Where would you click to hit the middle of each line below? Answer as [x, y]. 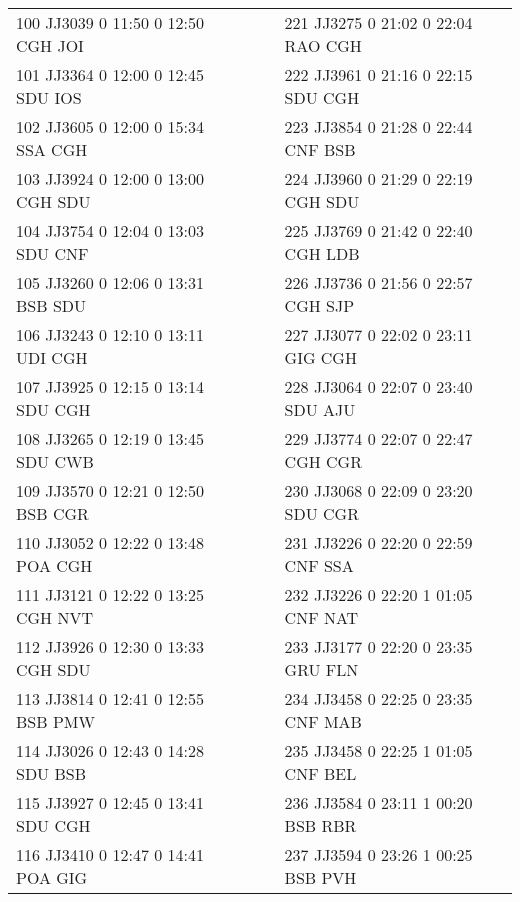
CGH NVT [54, 617]
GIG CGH [320, 357]
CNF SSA [319, 565]
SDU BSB [51, 773]
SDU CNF [52, 253]
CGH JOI [50, 45]
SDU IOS [49, 97]
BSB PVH [320, 877]
